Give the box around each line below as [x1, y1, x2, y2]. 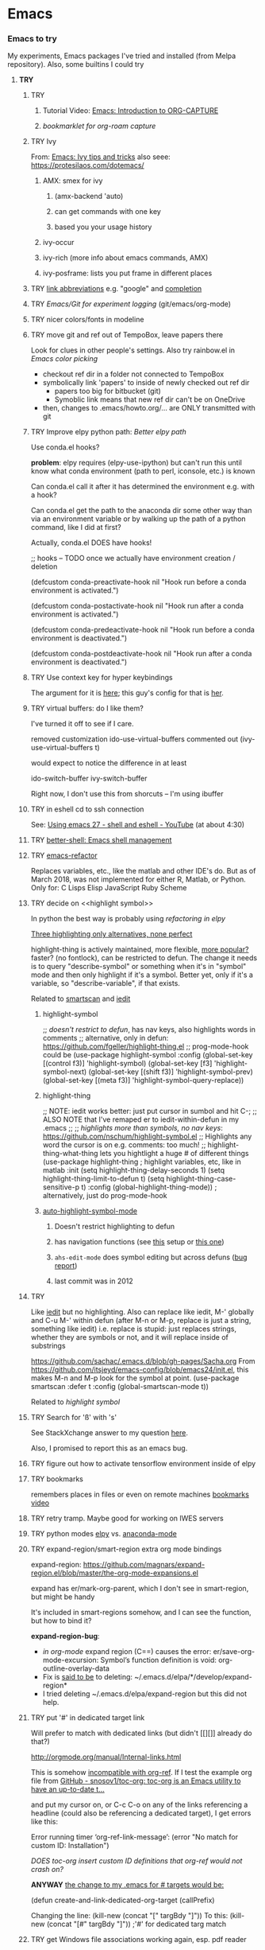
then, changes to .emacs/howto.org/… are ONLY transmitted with [42, 403, 255, 413]
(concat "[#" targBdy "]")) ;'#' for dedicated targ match [46, 1919, 227, 1929]
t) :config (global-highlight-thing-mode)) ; [81, 1182, 217, 1192]
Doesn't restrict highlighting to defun [54, 1222, 175, 1232]
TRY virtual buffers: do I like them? [30, 703, 144, 713]
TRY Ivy [30, 137, 57, 146]
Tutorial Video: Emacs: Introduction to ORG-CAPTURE [42, 106, 219, 115]
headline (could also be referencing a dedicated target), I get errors [30, 1808, 252, 1818]
